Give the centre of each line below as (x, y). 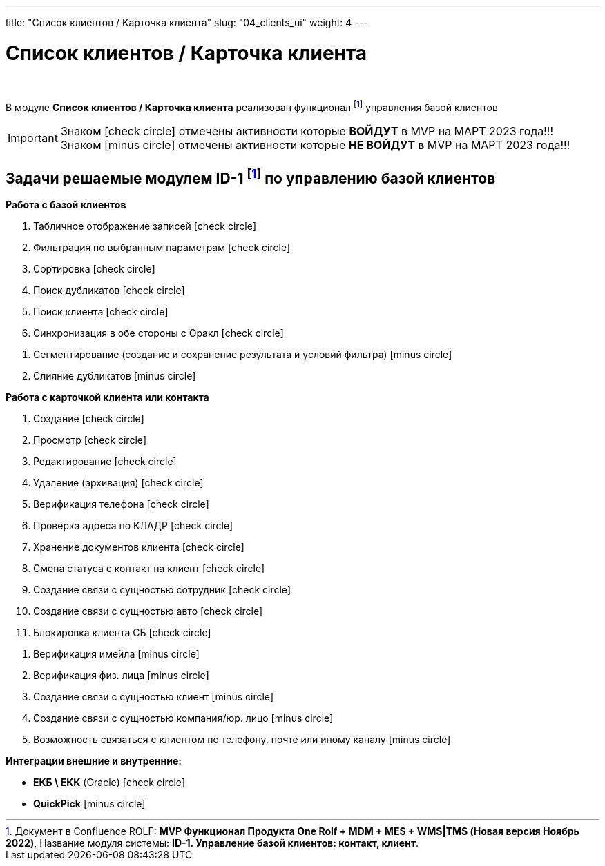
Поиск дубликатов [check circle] (109, 290)
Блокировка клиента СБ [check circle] (122, 632)
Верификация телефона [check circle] (121, 504)
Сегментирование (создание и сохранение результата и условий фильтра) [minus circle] (243, 354)
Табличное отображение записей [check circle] (145, 226)
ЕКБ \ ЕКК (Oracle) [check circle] (109, 782)
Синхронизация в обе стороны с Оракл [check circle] (159, 333)
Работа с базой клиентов (66, 205)
